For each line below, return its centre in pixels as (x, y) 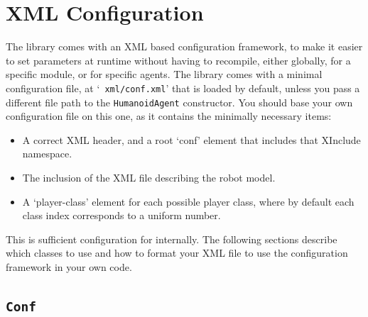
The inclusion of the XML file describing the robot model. (149, 177)
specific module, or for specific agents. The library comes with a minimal (164, 74)
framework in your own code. (69, 266)
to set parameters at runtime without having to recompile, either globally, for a (178, 60)
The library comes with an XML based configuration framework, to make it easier (184, 46)
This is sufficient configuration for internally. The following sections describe (172, 239)
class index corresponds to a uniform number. (121, 215)
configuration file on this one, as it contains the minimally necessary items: (169, 116)
